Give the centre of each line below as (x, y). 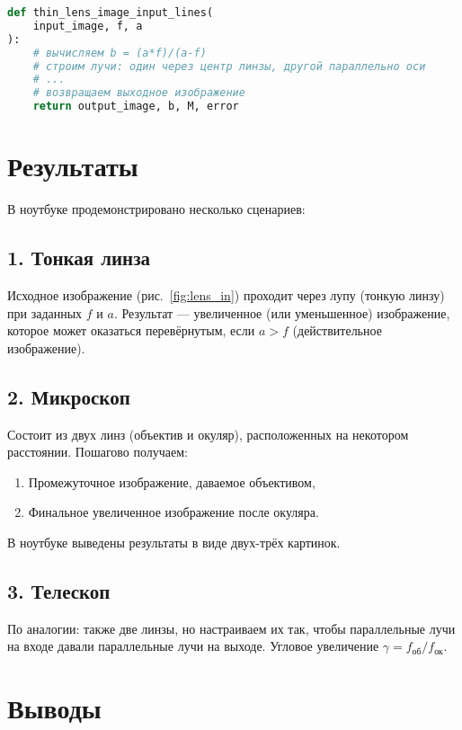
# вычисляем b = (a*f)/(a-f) (120, 53)
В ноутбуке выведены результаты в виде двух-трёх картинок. (174, 542)
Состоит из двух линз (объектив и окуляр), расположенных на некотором (208, 434)
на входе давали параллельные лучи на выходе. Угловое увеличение (193, 646)
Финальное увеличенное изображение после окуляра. (173, 512)
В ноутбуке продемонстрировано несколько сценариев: (156, 209)
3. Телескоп (59, 590)
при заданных (45, 312)
